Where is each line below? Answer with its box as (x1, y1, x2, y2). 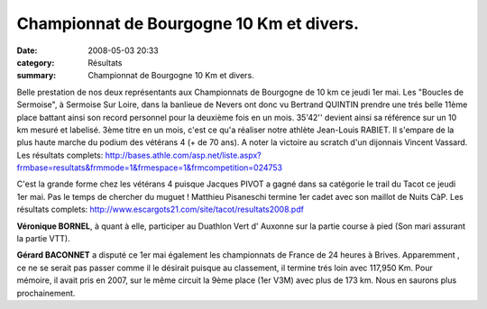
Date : (16, 45, 38, 56)
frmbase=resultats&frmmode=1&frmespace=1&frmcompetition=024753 (16, 162, 283, 173)
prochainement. (16, 287, 76, 298)
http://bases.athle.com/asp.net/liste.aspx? (105, 150, 262, 160)
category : (16, 57, 55, 68)
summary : (16, 70, 57, 81)
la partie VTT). (16, 233, 71, 244)
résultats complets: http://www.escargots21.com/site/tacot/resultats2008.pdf (16, 204, 304, 215)
